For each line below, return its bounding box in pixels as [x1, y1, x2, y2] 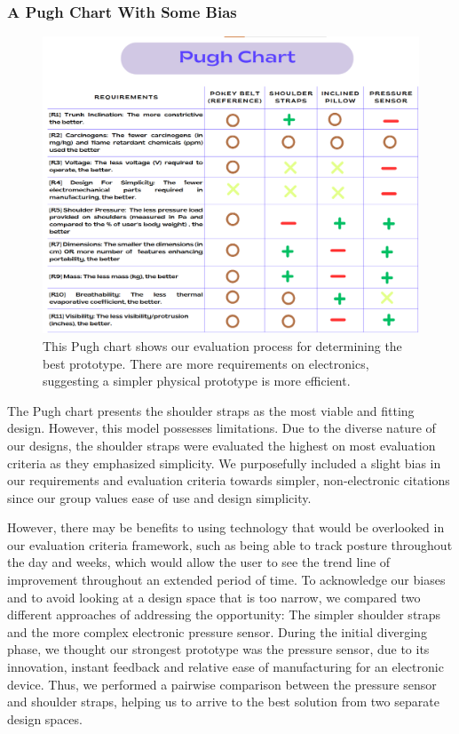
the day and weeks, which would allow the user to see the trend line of [7, 553, 391, 571]
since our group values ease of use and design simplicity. [7, 488, 312, 507]
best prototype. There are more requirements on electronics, [43, 354, 369, 372]
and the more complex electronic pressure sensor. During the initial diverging [7, 622, 427, 641]
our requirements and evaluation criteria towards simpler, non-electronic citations [7, 471, 450, 490]
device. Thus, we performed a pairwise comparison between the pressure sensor [7, 674, 437, 693]
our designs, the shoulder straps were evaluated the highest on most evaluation [7, 435, 436, 454]
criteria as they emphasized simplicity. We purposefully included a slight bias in [7, 453, 441, 472]
